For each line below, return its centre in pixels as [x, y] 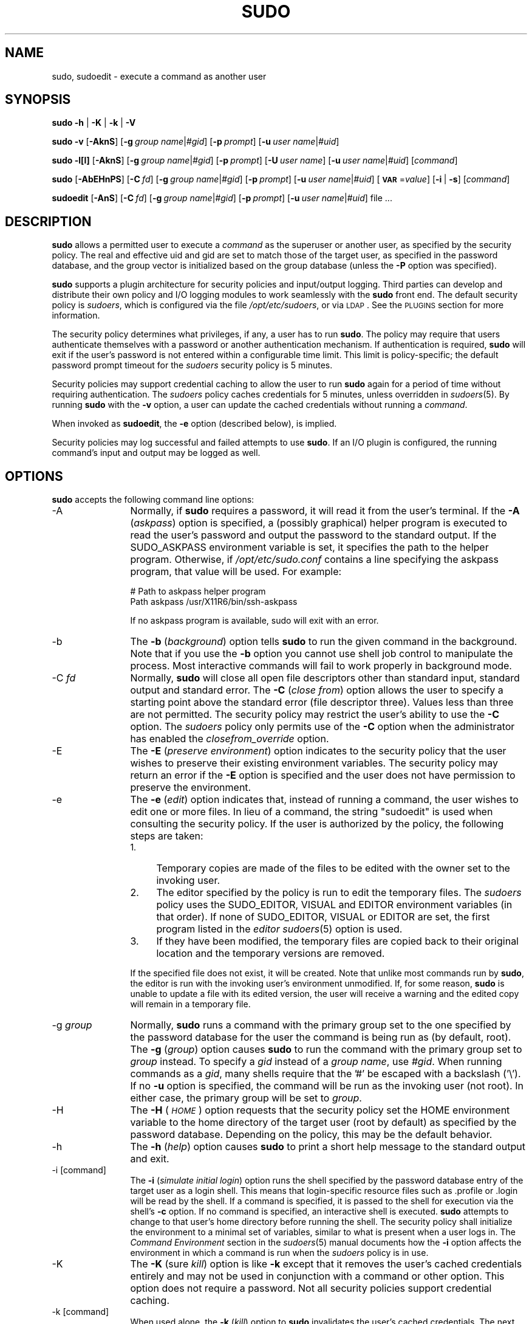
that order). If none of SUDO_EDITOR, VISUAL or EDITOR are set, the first [323, 917]
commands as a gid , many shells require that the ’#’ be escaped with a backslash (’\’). [326, 1074]
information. [76, 315]
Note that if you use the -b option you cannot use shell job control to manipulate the [322, 654]
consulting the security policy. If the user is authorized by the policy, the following [317, 824]
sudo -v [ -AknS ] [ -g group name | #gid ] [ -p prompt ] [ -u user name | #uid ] [196, 142]
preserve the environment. [191, 788]
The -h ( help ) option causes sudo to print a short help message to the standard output [328, 1147]
